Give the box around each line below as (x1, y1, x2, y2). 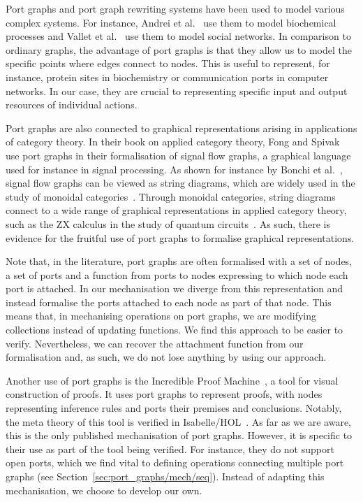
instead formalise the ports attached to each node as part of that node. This (6, 294, 332, 309)
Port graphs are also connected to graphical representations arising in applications (6, 120, 357, 135)
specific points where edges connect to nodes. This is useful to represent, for (6, 56, 330, 71)
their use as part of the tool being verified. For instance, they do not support (6, 441, 334, 456)
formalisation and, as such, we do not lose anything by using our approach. (6, 350, 327, 364)
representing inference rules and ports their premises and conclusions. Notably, (6, 401, 342, 415)
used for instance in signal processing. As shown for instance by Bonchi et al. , (6, 162, 343, 176)
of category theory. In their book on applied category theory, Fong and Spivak (6, 134, 340, 149)
